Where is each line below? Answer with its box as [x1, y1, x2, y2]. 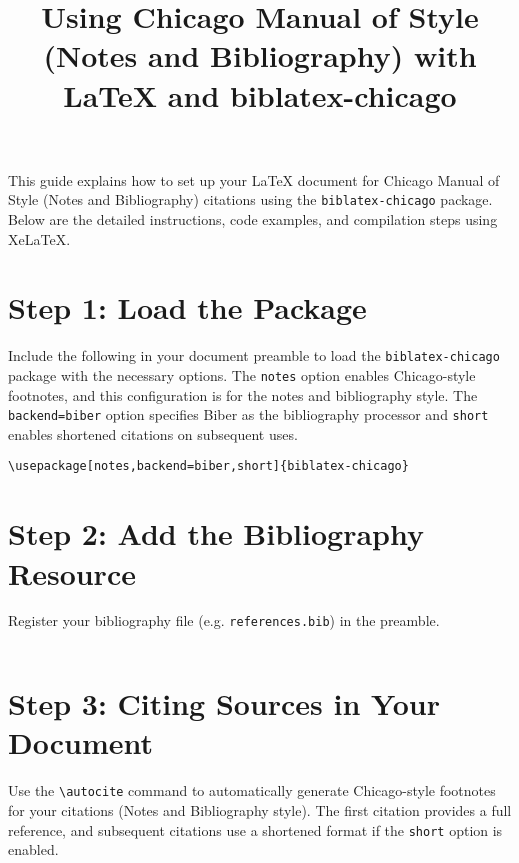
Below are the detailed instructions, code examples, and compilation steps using [8, 209, 498, 229]
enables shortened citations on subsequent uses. [8, 423, 298, 444]
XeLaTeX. [8, 228, 71, 249]
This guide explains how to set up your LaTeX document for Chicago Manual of [8, 169, 500, 190]
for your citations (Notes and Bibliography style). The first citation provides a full [8, 800, 512, 821]
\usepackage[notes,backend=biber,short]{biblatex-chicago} [8, 459, 409, 474]
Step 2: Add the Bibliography [8, 513, 424, 554]
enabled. [8, 839, 59, 860]
